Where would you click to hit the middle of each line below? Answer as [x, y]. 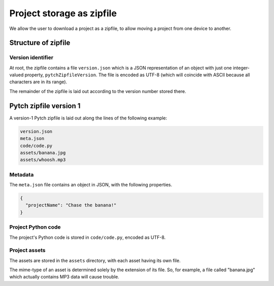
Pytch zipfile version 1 [45, 106]
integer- [241, 68]
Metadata [22, 174]
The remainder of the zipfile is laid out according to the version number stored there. [98, 91]
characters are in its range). [38, 82]
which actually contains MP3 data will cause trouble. [64, 277]
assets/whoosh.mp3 [43, 160]
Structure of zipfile [40, 43]
